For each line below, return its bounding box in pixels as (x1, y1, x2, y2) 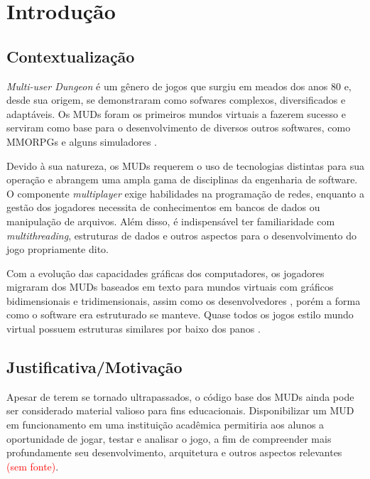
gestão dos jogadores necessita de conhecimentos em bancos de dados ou (6, 200, 320, 215)
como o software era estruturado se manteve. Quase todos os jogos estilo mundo (6, 307, 354, 322)
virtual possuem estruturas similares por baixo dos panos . (6, 321, 261, 336)
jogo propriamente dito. (6, 242, 109, 257)
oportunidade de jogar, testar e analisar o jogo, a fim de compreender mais (6, 431, 332, 446)
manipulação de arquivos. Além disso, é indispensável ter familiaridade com (6, 213, 335, 228)
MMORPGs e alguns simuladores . (6, 134, 158, 149)
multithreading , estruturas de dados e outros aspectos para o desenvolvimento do (6, 227, 357, 242)
